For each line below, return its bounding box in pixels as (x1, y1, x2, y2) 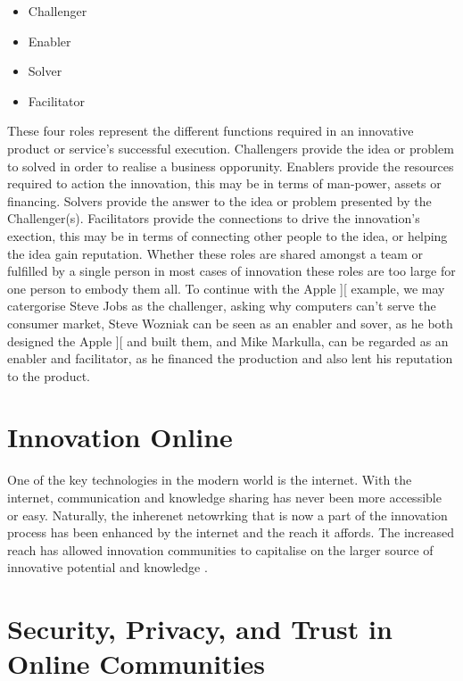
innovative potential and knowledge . (7, 558, 208, 577)
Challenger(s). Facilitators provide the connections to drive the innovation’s (7, 209, 420, 228)
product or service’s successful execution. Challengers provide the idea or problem (7, 138, 454, 157)
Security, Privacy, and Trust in (7, 610, 393, 647)
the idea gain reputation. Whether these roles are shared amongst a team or (7, 244, 424, 262)
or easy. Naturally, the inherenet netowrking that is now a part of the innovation (7, 505, 448, 524)
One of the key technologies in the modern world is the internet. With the (7, 470, 412, 489)
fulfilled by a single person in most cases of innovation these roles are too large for (7, 262, 456, 280)
